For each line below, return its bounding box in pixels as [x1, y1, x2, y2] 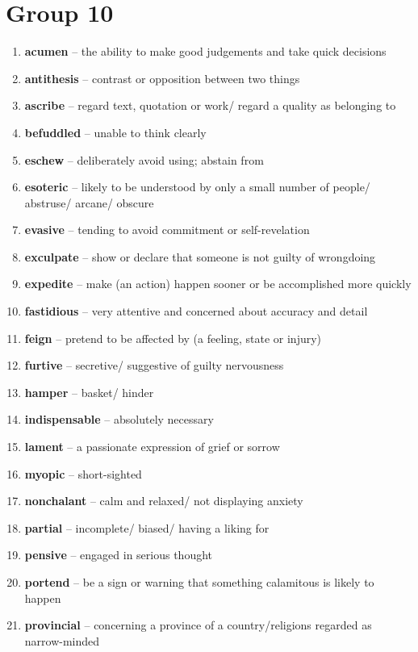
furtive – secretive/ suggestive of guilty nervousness [24, 357, 284, 374]
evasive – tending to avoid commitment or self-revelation [24, 221, 310, 238]
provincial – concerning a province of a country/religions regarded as [24, 616, 372, 633]
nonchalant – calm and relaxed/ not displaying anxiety [24, 492, 303, 509]
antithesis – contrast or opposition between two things [24, 69, 300, 86]
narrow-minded [24, 632, 100, 649]
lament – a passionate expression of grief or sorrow [24, 438, 280, 455]
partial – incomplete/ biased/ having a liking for [24, 519, 270, 536]
